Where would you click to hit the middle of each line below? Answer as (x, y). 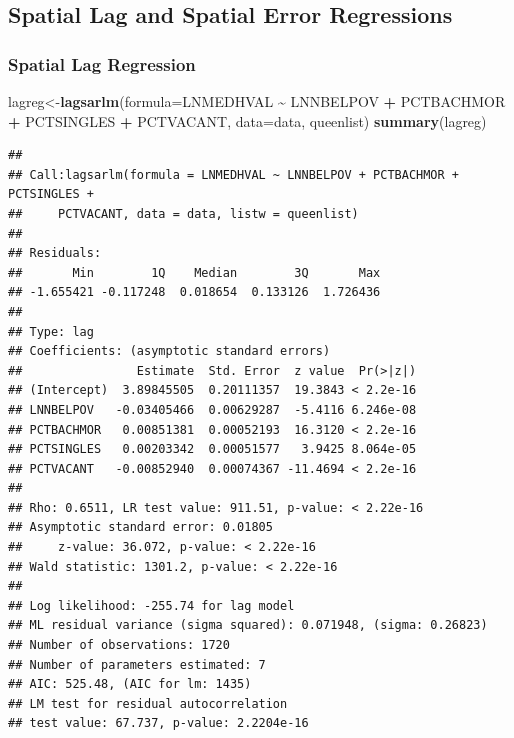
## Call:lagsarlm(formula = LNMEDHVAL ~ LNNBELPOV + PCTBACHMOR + (234, 174)
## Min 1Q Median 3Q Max (194, 272)
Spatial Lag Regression (102, 63)
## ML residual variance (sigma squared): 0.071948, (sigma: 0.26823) (248, 625)
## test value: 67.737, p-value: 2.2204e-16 (158, 723)
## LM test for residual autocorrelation (148, 703)
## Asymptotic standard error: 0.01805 (140, 527)
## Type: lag (51, 331)
